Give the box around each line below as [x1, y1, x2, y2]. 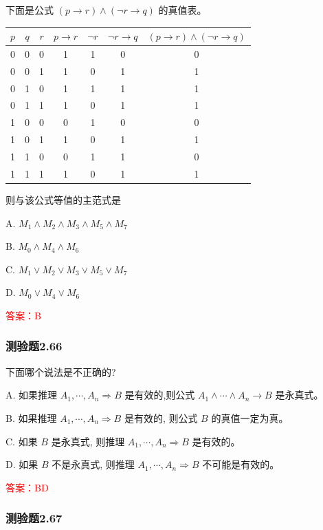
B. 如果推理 [5, 410, 57, 425]
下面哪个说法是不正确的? [5, 364, 116, 379]
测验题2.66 [5, 337, 63, 354]
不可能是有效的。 [202, 457, 280, 471]
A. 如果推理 [5, 388, 58, 402]
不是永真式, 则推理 [52, 457, 135, 471]
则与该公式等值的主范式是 [5, 192, 121, 206]
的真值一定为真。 [211, 410, 289, 425]
